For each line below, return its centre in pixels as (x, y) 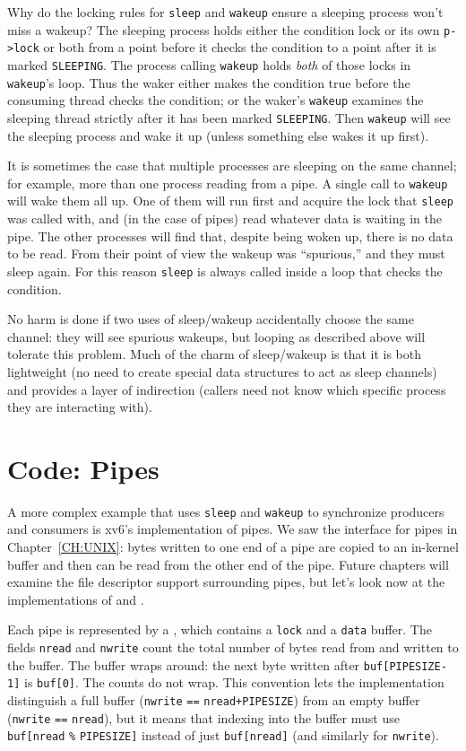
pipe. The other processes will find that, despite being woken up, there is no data (230, 236)
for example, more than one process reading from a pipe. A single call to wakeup (228, 183)
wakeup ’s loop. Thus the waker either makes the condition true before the (209, 82)
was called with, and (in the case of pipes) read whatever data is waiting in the (224, 218)
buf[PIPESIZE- (405, 666)
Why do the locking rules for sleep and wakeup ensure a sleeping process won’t (225, 12)
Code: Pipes (83, 468)
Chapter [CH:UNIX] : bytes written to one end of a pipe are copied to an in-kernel (233, 547)
